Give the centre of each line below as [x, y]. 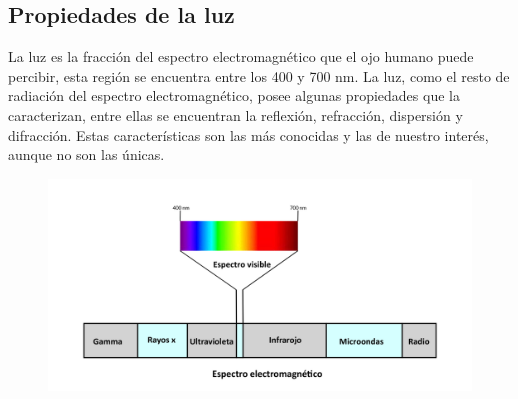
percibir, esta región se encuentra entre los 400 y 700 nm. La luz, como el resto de [259, 75]
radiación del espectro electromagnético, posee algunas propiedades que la [234, 95]
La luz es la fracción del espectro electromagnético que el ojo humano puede [241, 56]
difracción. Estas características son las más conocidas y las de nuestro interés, [248, 134]
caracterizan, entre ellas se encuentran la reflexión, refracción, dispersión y [235, 114]
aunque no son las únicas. [86, 154]
